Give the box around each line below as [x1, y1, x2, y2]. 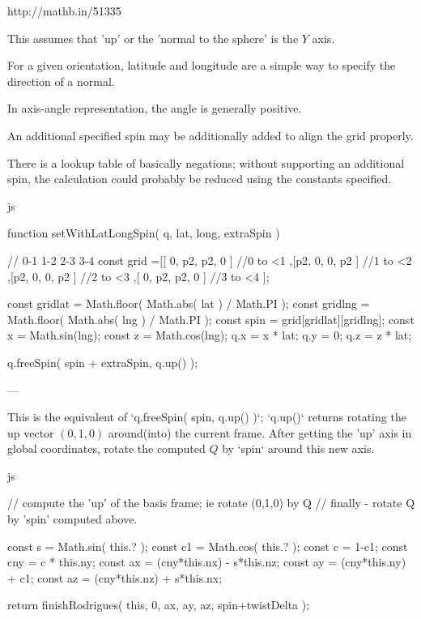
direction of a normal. [7, 72, 115, 89]
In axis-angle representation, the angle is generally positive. [7, 100, 302, 117]
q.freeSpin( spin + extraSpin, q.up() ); [7, 353, 198, 370]
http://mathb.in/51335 [7, 2, 121, 19]
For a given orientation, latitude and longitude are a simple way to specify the [7, 57, 396, 74]
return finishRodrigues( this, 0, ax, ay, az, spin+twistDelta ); [7, 596, 310, 613]
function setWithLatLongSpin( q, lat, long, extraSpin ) [7, 224, 280, 241]
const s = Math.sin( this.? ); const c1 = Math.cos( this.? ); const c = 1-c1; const [7, 537, 408, 554]
